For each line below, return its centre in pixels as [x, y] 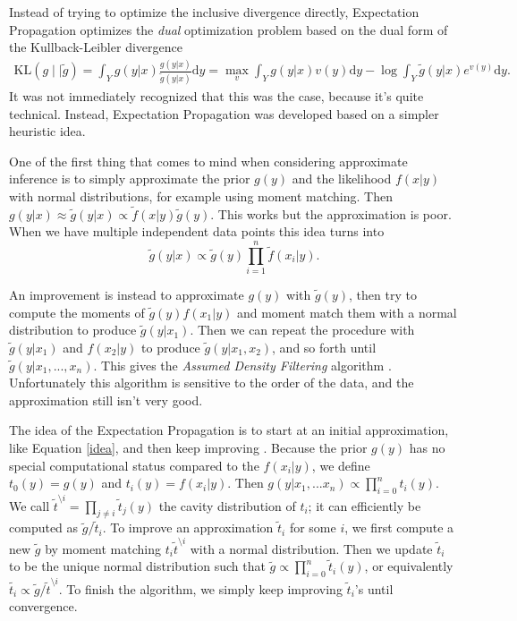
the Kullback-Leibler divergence [96, 47]
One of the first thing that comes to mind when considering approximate [208, 161]
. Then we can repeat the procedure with [302, 330]
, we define [341, 465]
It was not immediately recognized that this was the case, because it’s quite [216, 96]
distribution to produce [73, 330]
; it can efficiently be [364, 505]
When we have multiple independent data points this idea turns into [197, 231]
